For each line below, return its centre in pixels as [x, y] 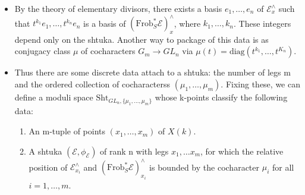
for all [283, 167]
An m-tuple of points [67, 131]
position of [48, 167]
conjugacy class [43, 51]
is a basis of [105, 23]
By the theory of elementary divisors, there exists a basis [118, 8]
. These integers [262, 23]
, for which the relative [242, 151]
